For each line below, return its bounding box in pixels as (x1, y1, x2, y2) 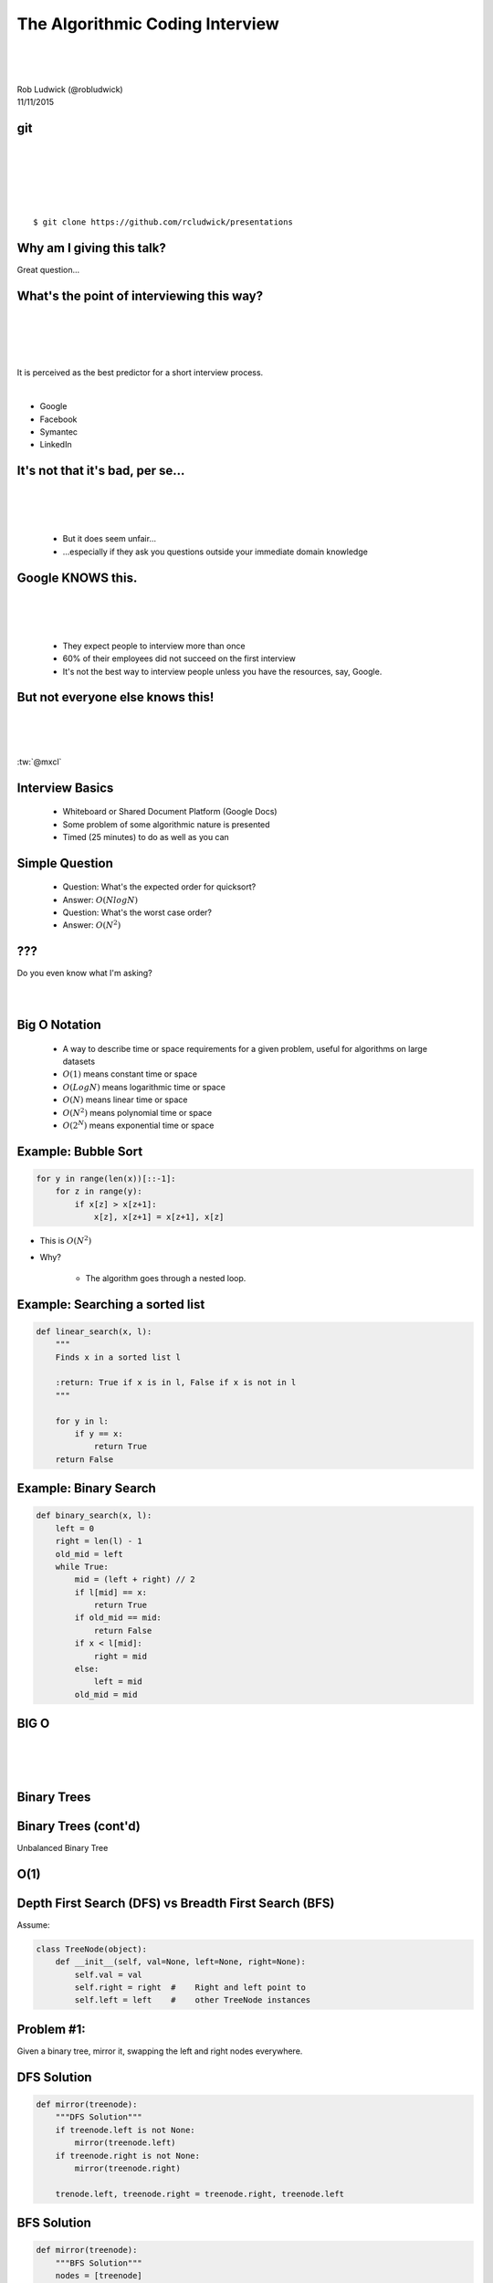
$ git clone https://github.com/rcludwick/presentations (33, 216, 294, 227)
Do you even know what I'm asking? (16, 968, 152, 979)
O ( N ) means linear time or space (62, 1094, 188, 1105)
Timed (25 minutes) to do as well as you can (62, 831, 230, 842)
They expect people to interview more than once (62, 640, 246, 651)
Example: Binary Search (16, 1480, 157, 1497)
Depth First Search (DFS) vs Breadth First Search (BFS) (16, 1895, 335, 1910)
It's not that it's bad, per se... (16, 463, 185, 479)
